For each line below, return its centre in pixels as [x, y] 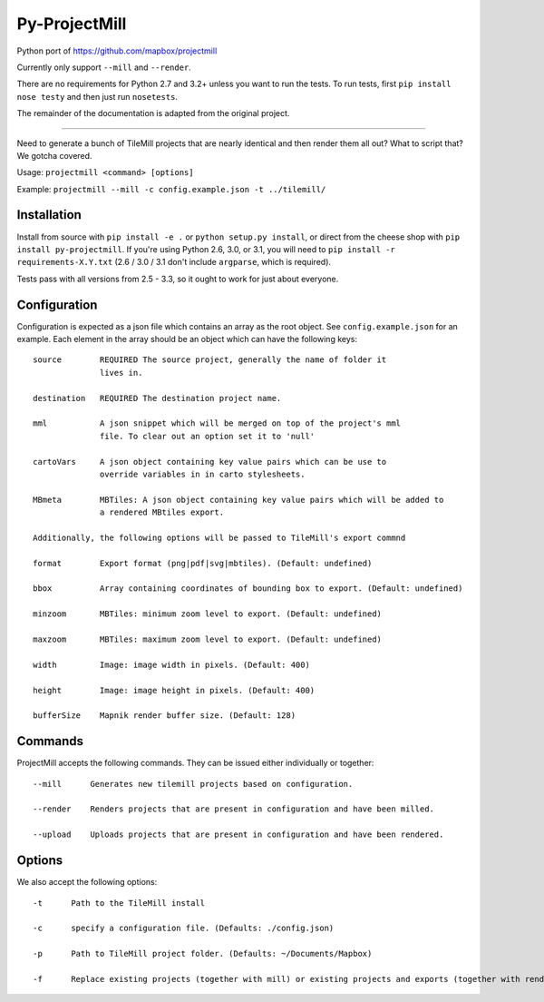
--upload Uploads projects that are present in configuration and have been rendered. [238, 835]
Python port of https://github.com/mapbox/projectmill [117, 51]
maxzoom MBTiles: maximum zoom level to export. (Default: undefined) [208, 639]
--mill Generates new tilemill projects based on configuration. [193, 784]
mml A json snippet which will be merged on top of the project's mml [217, 423]
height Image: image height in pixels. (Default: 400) [174, 690]
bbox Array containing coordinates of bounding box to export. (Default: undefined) [248, 589]
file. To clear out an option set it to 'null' [208, 436]
